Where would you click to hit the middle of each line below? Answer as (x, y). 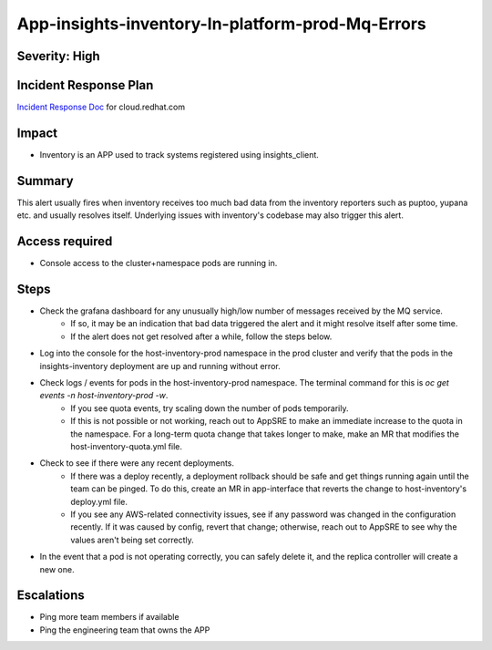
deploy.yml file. (99, 501)
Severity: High (58, 56)
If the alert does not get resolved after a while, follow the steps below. (201, 336)
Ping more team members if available (109, 617)
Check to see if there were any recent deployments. (137, 463)
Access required (65, 242)
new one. (57, 569)
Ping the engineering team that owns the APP (125, 630)
